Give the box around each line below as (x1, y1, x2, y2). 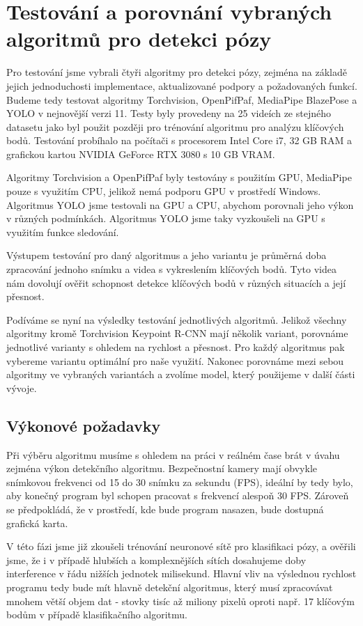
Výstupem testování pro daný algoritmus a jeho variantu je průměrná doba (6, 248, 327, 263)
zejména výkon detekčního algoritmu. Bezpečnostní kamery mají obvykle (6, 461, 318, 476)
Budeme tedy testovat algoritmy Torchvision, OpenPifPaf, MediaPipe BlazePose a (6, 92, 357, 107)
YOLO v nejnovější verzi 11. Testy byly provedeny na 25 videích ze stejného (6, 106, 331, 120)
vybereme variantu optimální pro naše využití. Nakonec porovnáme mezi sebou (6, 353, 344, 368)
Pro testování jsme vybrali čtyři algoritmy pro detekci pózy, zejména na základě (6, 65, 347, 79)
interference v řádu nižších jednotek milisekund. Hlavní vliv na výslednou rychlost (6, 566, 357, 581)
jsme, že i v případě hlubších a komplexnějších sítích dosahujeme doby (6, 552, 307, 567)
